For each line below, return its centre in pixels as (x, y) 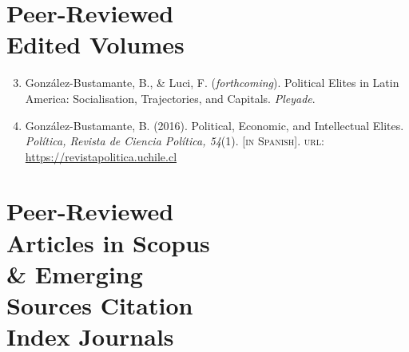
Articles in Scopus (108, 242)
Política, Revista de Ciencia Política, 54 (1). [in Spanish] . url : (175, 141)
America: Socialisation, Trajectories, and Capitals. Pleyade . (170, 98)
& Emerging (75, 273)
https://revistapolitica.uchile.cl (101, 156)
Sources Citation (100, 305)
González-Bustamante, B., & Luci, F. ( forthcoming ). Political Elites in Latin (212, 83)
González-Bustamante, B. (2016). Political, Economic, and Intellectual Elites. (214, 125)
